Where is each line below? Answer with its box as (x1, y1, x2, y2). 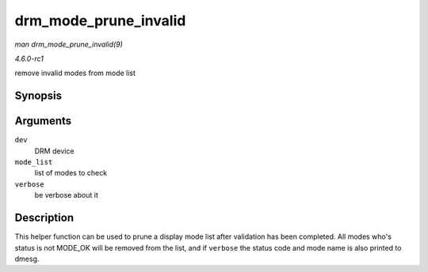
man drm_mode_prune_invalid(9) (14, 40, 123, 49)
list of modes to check (34, 168, 107, 178)
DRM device (34, 146, 75, 156)
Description (14, 211, 75, 225)
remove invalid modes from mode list (14, 68, 136, 78)
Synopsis (14, 89, 63, 103)
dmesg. (14, 254, 40, 263)
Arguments (14, 115, 72, 128)
